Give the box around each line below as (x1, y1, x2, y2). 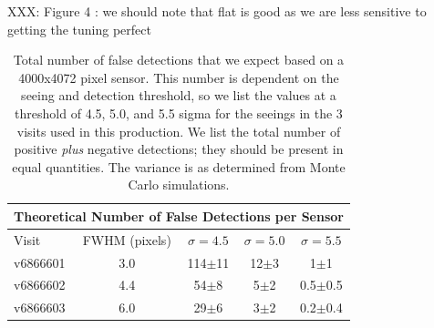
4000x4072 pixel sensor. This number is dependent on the (18, 67, 339, 87)
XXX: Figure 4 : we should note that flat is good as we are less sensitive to (7, 2, 427, 20)
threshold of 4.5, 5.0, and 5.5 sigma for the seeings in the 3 (15, 103, 343, 122)
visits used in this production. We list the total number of (16, 121, 341, 140)
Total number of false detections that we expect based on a (13, 50, 345, 69)
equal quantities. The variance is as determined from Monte (12, 157, 346, 176)
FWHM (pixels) (82, 230, 171, 249)
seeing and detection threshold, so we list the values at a (21, 86, 336, 105)
